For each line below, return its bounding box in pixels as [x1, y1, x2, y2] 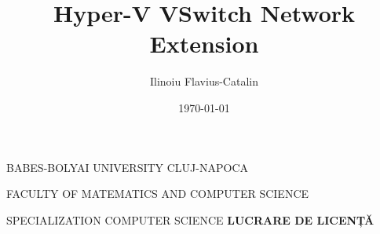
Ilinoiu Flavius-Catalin [150, 73, 258, 90]
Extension [149, 27, 259, 60]
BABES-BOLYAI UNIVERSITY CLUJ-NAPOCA [6, 159, 248, 175]
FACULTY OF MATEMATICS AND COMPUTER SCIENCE [6, 185, 309, 202]
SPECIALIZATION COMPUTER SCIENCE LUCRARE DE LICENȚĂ [6, 211, 375, 228]
